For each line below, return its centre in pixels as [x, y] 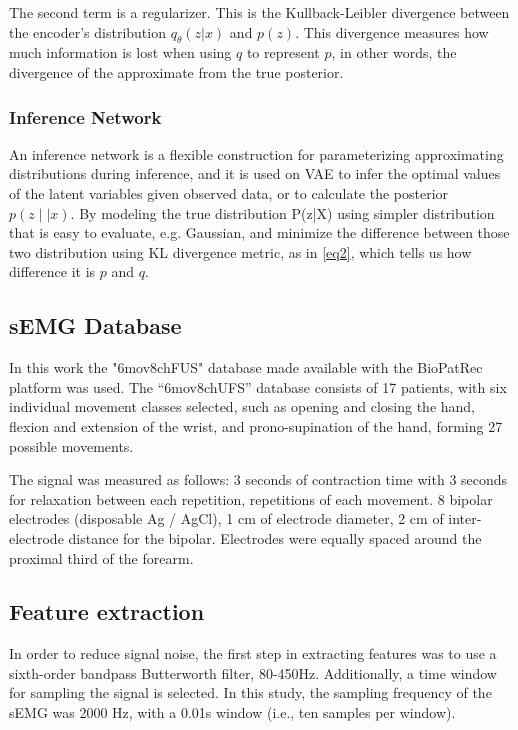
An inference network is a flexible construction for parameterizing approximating [256, 153]
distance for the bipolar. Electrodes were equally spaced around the [275, 537]
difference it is [52, 271]
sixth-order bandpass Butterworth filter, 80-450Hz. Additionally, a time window [253, 672]
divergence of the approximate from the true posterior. [176, 71]
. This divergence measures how [392, 31]
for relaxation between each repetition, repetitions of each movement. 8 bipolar [251, 498]
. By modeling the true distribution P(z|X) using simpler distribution [282, 212]
